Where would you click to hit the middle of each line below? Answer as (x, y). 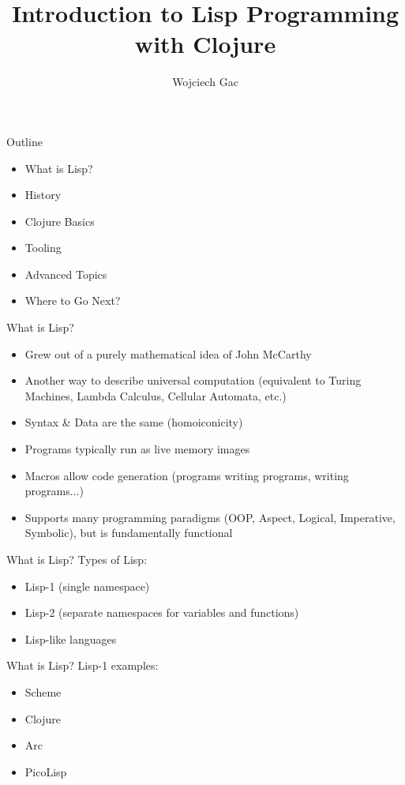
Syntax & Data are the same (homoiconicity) (134, 422)
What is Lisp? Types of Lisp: (77, 559)
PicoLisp (46, 771)
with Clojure (205, 44)
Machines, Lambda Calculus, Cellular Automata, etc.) (156, 395)
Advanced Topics (66, 274)
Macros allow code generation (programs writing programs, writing (187, 475)
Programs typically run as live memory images (137, 449)
